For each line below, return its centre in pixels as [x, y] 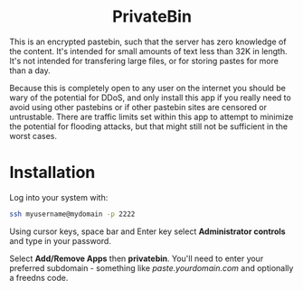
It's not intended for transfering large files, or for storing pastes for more [144, 61]
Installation [52, 173]
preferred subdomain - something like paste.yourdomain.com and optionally [151, 267]
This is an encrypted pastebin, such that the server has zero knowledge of [148, 42]
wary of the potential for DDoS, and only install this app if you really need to [150, 98]
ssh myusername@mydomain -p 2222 [72, 214]
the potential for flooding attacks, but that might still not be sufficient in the [148, 126]
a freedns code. [39, 277]
